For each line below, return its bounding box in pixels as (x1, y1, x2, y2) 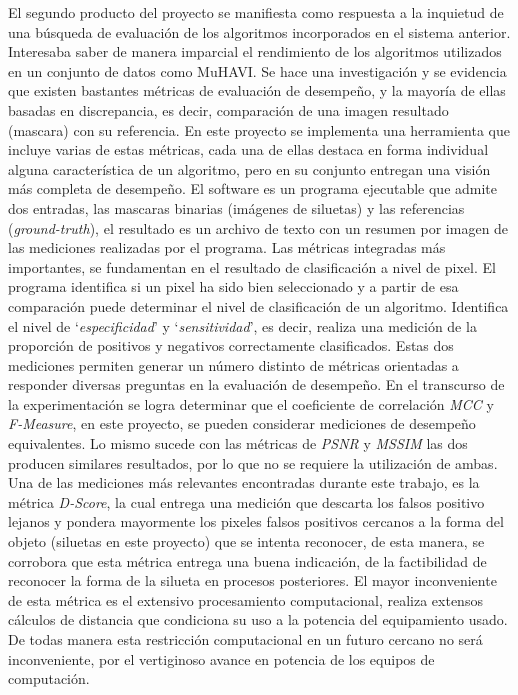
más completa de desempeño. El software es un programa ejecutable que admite (8, 178, 498, 199)
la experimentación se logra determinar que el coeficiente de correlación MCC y (8, 393, 494, 414)
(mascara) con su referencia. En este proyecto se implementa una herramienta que (8, 119, 510, 140)
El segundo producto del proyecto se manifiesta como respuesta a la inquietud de (8, 2, 504, 22)
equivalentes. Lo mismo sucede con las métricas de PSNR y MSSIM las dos (8, 433, 468, 454)
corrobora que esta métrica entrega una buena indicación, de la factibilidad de (8, 550, 487, 571)
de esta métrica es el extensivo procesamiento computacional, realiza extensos (8, 589, 483, 610)
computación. (8, 668, 90, 689)
